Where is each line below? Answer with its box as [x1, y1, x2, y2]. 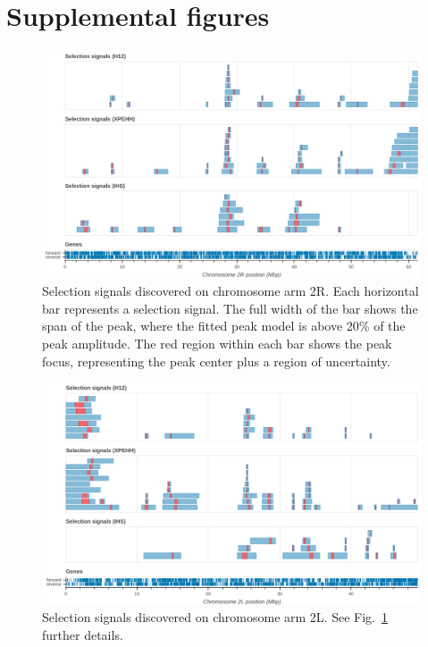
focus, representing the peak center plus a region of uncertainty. [42, 351, 390, 370]
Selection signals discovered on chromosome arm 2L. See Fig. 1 [42, 608, 388, 626]
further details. [42, 625, 123, 643]
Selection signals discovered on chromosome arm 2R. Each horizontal [42, 281, 419, 300]
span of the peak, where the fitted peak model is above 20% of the [42, 316, 406, 335]
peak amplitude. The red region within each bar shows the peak [42, 333, 392, 352]
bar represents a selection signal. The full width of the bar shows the [42, 298, 418, 317]
